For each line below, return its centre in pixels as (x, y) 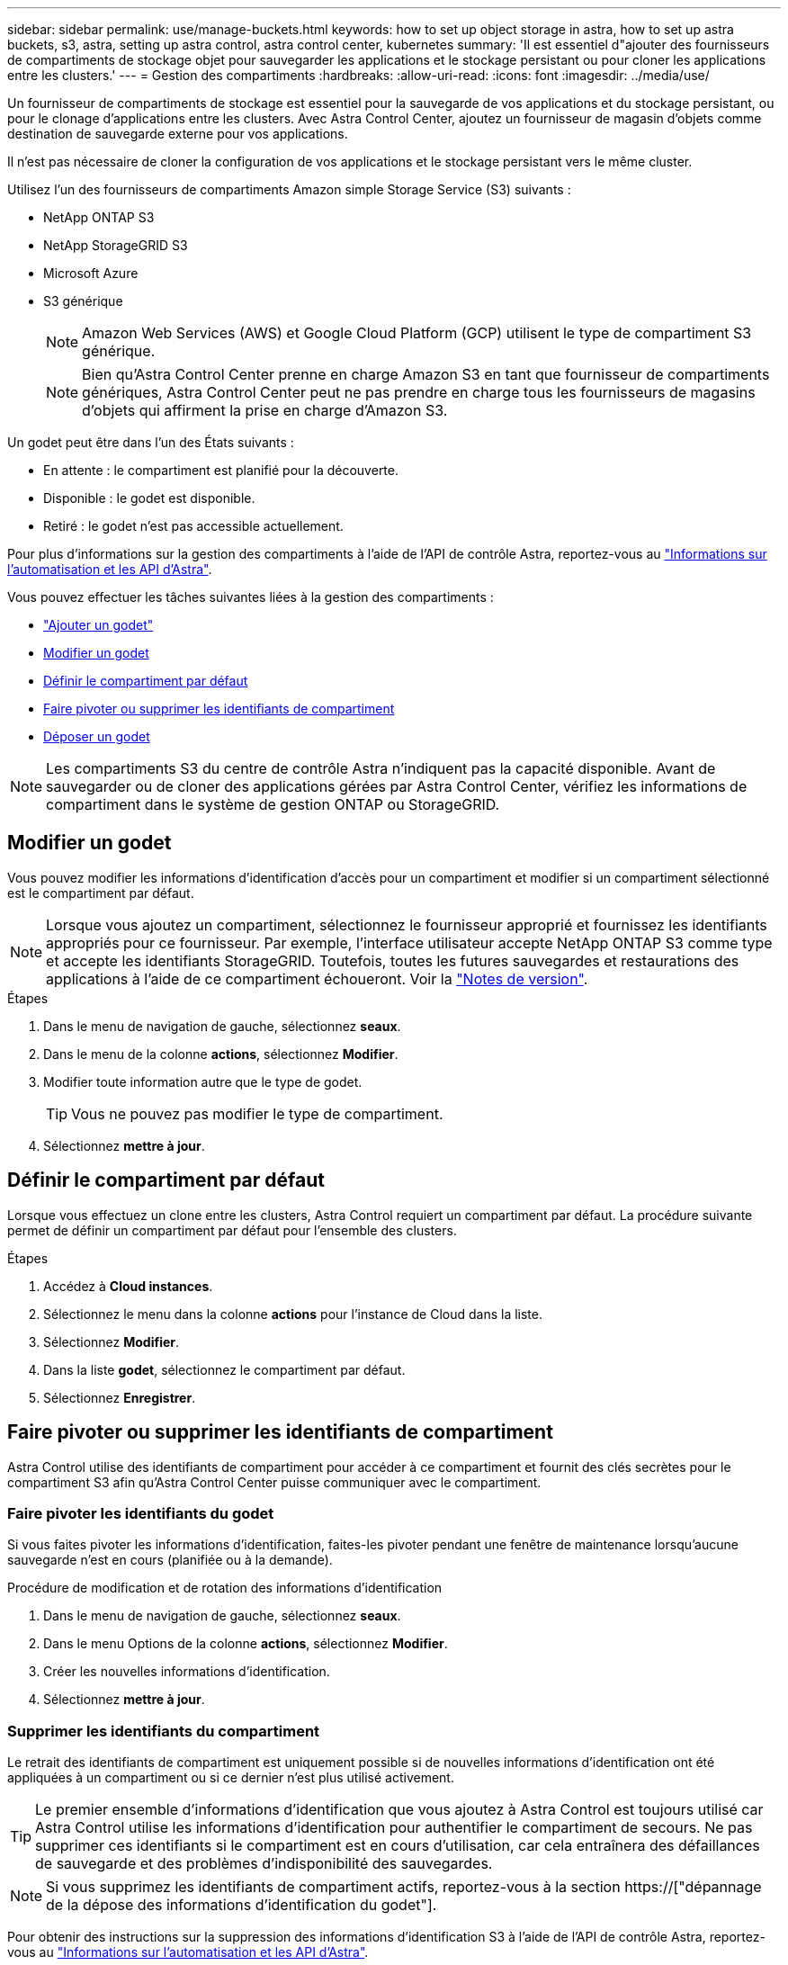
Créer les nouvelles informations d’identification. (187, 1672)
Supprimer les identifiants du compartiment (164, 1731)
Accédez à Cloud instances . (128, 1286)
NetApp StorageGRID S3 (116, 245)
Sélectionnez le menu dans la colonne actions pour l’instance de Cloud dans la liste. (293, 1314)
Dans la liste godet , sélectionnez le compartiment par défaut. (224, 1369)
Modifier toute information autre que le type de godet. (203, 1081)
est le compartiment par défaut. (101, 893)
